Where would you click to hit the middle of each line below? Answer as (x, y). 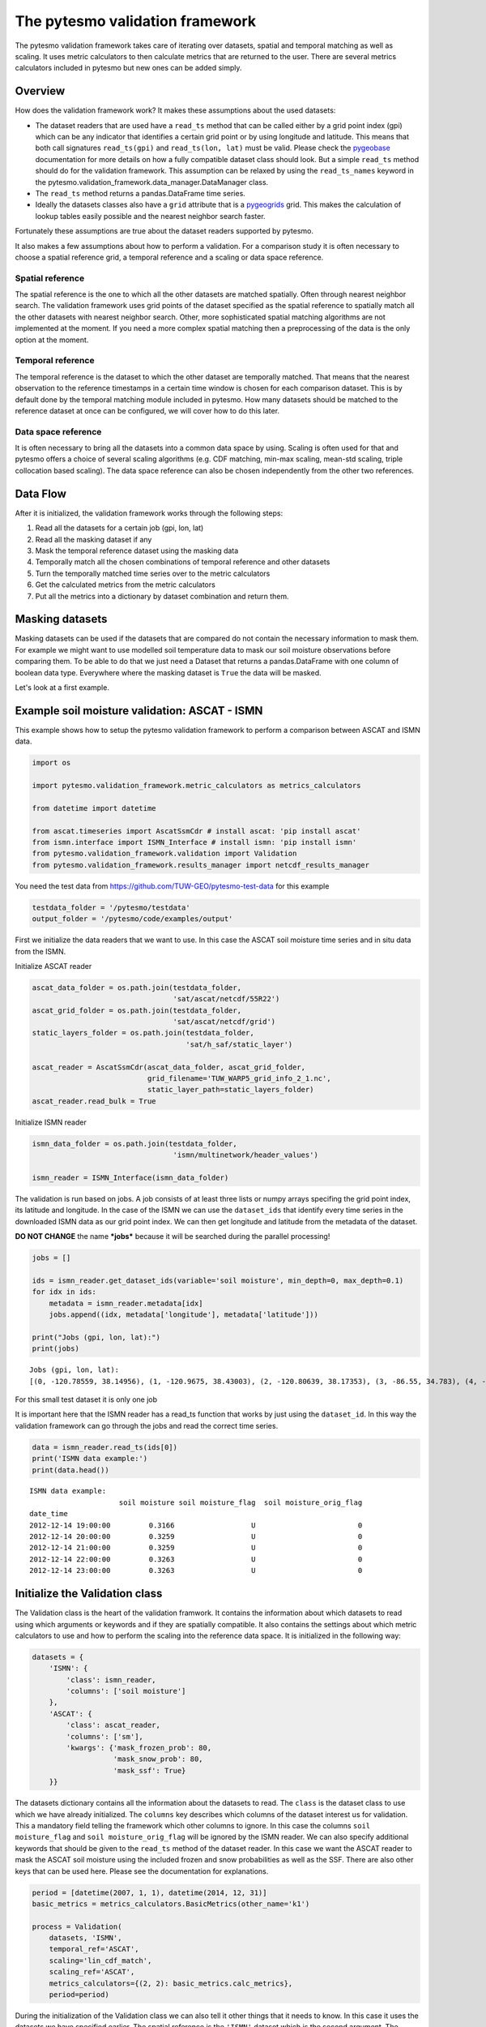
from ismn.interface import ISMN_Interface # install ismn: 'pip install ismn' (194, 842)
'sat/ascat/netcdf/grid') (224, 1022)
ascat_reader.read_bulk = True (94, 1101)
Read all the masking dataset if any (94, 539)
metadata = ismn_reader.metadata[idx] (126, 1303)
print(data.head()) (70, 1470)
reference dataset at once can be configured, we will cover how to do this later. (147, 410)
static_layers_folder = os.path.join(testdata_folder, (143, 1033)
